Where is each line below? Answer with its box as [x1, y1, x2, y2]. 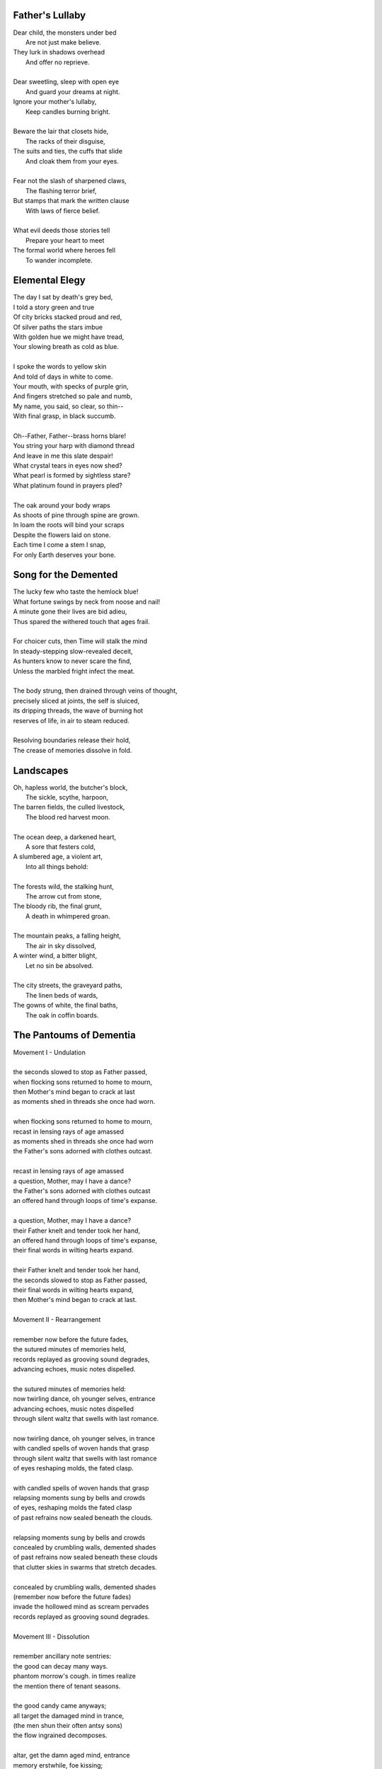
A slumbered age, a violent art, [13, 853, 103, 861]
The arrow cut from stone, [25, 892, 102, 900]
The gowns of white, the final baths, [13, 1001, 118, 1010]
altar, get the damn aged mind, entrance [13, 1751, 130, 1760]
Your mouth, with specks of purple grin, [13, 382, 129, 391]
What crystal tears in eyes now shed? [13, 461, 123, 470]
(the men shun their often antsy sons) [13, 1722, 123, 1730]
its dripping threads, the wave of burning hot [13, 706, 144, 715]
